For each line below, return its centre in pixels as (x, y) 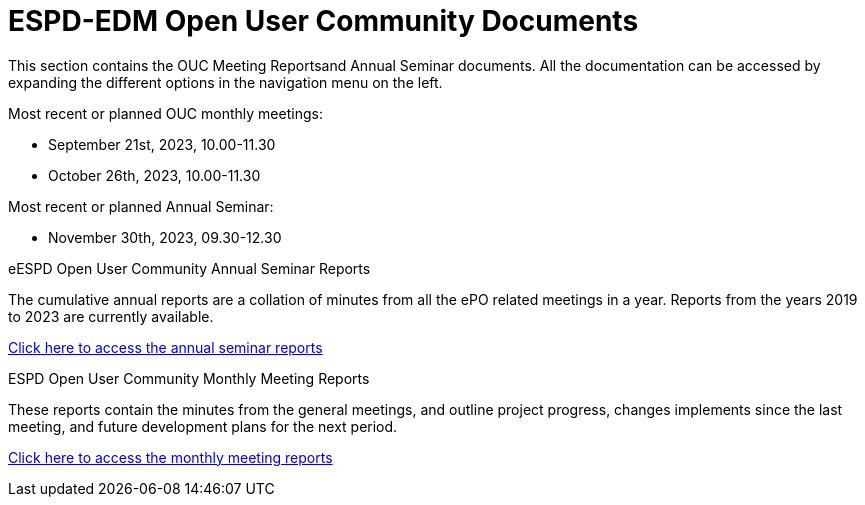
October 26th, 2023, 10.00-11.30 (154, 175)
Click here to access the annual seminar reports (165, 347)
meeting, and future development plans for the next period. (203, 426)
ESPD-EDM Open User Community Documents (323, 21)
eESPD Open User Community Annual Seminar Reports (189, 268)
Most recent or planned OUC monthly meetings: (165, 113)
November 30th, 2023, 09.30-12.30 (165, 237)
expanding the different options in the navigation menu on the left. (225, 82)
